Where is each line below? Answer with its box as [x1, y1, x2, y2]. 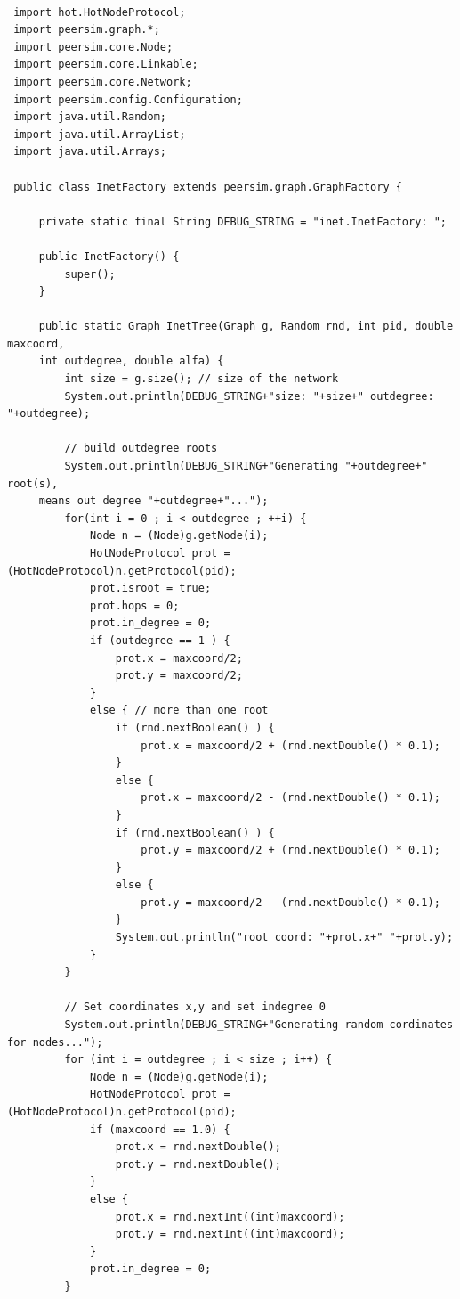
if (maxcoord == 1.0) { [90, 1123, 230, 1136]
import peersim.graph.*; [13, 23, 160, 37]
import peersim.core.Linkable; [13, 58, 198, 71]
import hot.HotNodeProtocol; [13, 5, 186, 19]
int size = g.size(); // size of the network [64, 372, 339, 386]
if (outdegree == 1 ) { [90, 633, 230, 647]
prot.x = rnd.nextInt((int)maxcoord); [115, 1210, 345, 1223]
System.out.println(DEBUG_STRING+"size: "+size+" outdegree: [64, 389, 434, 403]
